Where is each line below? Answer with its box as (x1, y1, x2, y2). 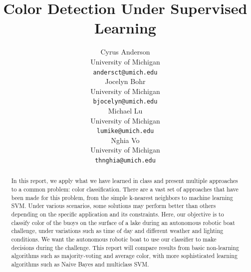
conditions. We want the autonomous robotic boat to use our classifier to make (11, 235, 217, 243)
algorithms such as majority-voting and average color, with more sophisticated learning (11, 251, 238, 260)
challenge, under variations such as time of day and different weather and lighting (11, 226, 224, 235)
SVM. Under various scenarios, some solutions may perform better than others (11, 201, 216, 210)
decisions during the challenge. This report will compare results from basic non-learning (11, 243, 239, 251)
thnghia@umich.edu (95, 157, 156, 164)
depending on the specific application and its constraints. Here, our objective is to (11, 210, 224, 218)
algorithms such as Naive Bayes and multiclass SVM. (11, 260, 149, 268)
